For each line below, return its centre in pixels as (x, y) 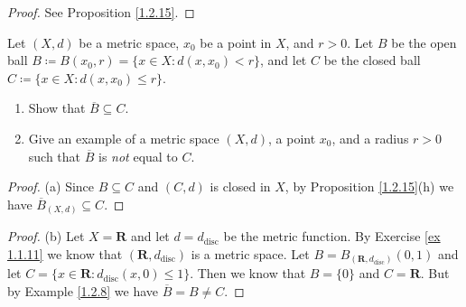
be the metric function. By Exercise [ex (332, 236)
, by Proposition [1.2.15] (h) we (369, 186)
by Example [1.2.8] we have (83, 290)
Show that (57, 108)
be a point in (236, 42)
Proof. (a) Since (51, 186)
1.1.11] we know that (65, 253)
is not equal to (138, 156)
